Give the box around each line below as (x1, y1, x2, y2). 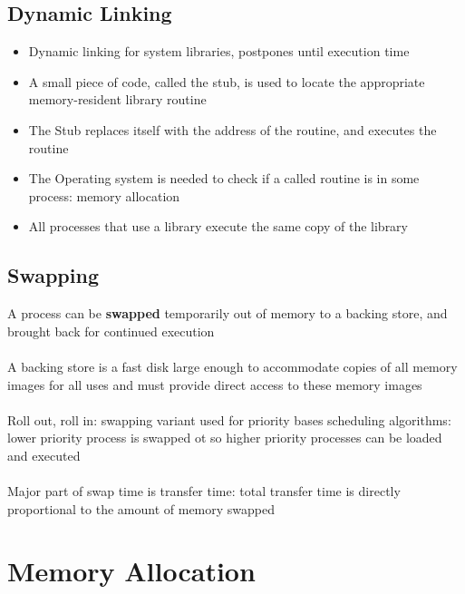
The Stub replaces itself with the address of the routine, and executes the (28, 120, 437, 139)
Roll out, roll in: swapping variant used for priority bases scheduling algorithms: (7, 410, 451, 429)
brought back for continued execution (7, 321, 215, 340)
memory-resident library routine (28, 90, 207, 109)
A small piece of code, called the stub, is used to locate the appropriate (28, 72, 425, 91)
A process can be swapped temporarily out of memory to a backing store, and (7, 304, 448, 323)
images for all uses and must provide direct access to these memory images (7, 375, 422, 394)
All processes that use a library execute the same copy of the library (28, 217, 409, 236)
